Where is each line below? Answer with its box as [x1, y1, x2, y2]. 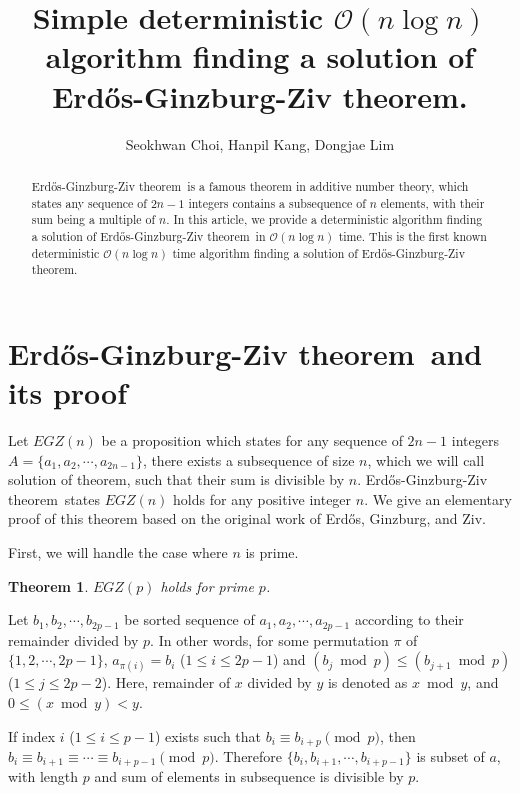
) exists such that [155, 725, 262, 746]
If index [8, 725, 56, 746]
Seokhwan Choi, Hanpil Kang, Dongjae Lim [125, 133, 395, 154]
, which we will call [367, 449, 485, 470]
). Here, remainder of [101, 672, 231, 693]
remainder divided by [8, 629, 139, 650]
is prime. [245, 541, 299, 562]
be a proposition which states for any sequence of [101, 429, 403, 450]
